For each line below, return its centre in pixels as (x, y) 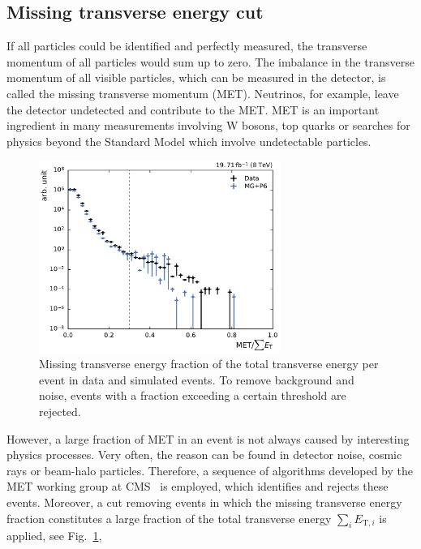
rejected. (60, 411)
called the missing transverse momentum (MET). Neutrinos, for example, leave (203, 93)
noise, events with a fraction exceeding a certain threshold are (193, 395)
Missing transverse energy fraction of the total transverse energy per (209, 364)
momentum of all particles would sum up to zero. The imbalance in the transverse (210, 61)
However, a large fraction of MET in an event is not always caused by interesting (208, 438)
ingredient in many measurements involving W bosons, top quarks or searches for (208, 125)
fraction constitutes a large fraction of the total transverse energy (169, 518)
